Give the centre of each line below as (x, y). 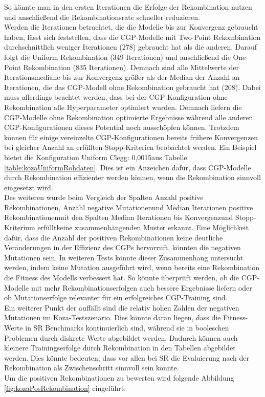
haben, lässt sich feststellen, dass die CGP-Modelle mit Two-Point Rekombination (132, 37)
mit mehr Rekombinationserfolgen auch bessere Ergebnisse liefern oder (141, 287)
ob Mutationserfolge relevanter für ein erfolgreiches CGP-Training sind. (116, 297)
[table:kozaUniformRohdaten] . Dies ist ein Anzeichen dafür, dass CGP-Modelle (128, 167)
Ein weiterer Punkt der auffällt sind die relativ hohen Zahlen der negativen (122, 307)
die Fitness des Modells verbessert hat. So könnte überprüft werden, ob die (122, 278)
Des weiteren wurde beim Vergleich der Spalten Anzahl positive (104, 197)
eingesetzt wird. (29, 187)
